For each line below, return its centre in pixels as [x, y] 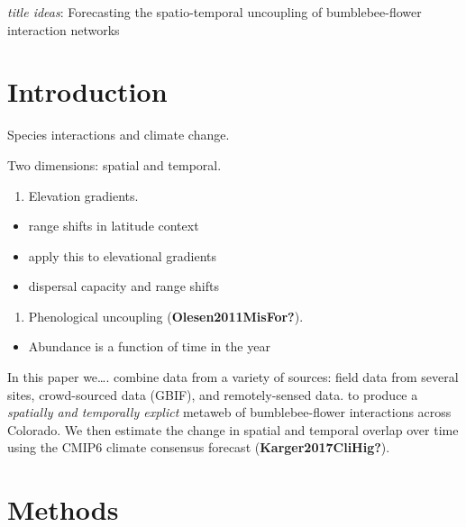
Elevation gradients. [83, 195]
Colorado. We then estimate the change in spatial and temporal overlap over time [233, 429]
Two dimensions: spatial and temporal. [114, 164]
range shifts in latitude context [114, 226]
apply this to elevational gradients [123, 255]
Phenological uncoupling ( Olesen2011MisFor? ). [166, 316]
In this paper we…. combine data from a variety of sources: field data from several [233, 377]
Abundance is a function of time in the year [149, 346]
